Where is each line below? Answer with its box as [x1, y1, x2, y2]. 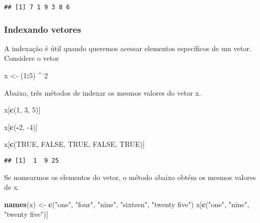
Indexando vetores [4, 23, 81, 35]
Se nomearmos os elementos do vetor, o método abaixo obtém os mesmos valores [4, 171, 256, 182]
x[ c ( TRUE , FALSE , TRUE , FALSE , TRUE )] [4, 139, 145, 149]
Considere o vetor [4, 53, 59, 63]
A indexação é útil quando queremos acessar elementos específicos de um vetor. [4, 42, 252, 53]
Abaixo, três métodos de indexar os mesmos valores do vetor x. [4, 87, 201, 98]
